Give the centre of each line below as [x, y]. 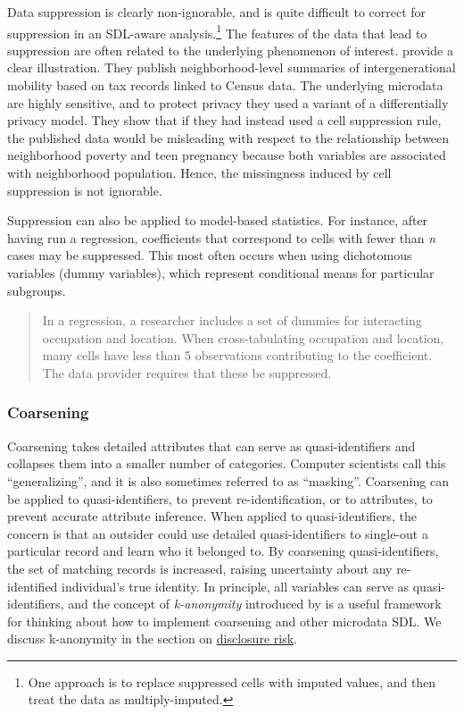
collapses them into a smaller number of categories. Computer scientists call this [227, 463]
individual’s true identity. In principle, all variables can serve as [236, 586]
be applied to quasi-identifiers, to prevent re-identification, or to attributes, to [220, 498]
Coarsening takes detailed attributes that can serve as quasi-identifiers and [211, 445]
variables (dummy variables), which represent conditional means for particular [221, 272]
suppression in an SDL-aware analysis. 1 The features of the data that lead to [217, 31]
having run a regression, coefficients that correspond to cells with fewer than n [222, 237]
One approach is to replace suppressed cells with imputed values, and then [232, 681]
